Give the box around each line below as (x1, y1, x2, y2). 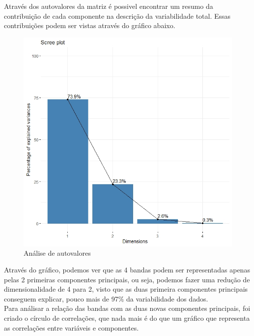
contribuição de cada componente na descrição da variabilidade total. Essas (4, 10, 231, 21)
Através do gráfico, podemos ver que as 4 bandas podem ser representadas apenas (4, 264, 250, 274)
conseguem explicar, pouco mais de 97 (4, 293, 118, 303)
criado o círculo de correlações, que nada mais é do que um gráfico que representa (4, 312, 250, 323)
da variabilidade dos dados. (126, 293, 208, 303)
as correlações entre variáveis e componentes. (4, 322, 139, 333)
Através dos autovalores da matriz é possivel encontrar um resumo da (4, 1, 213, 11)
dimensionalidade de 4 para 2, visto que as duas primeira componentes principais (4, 284, 248, 294)
